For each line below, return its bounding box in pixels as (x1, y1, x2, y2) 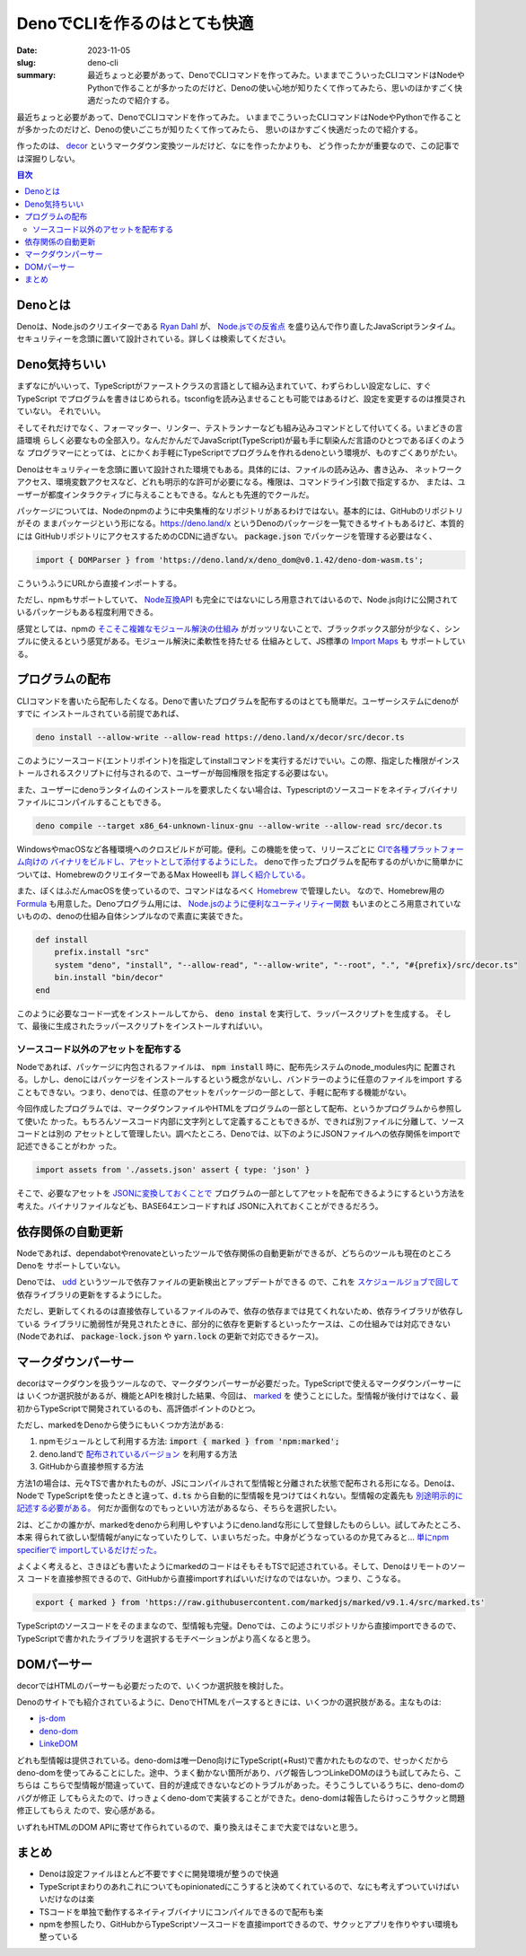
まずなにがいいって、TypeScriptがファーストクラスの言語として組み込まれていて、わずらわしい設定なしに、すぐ (16, 381, 432, 391)
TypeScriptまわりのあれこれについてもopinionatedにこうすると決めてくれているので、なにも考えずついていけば (39, 1881, 452, 1891)
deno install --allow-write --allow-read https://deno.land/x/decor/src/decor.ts (35, 732, 406, 742)
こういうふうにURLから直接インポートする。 (16, 577, 182, 588)
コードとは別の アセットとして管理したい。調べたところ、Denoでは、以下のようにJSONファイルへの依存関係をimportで (16, 1127, 461, 1139)
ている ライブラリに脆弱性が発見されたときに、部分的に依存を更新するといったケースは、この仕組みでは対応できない (16, 1318, 451, 1329)
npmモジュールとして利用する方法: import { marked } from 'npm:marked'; (39, 1436, 340, 1447)
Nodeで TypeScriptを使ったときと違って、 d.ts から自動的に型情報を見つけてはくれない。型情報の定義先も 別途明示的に (16, 1490, 464, 1501)
